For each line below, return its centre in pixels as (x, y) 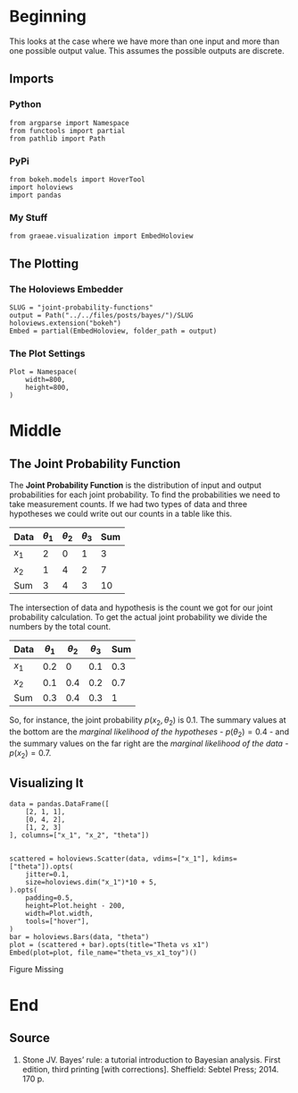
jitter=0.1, (47, 874)
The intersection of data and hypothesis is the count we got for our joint (141, 607)
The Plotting (44, 263)
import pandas (36, 195)
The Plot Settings (48, 353)
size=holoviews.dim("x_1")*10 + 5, (91, 882)
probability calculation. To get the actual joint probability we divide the (138, 617)
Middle (36, 431)
